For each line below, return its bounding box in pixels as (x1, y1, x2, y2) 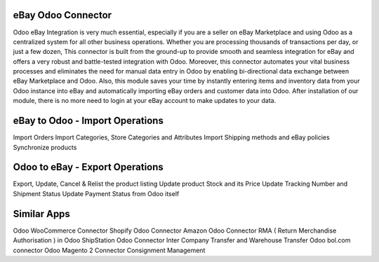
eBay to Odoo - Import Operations (13, 115, 164, 127)
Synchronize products (13, 143, 77, 151)
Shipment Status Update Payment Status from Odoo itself (13, 189, 180, 198)
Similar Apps (13, 207, 70, 220)
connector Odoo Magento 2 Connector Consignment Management (13, 246, 206, 254)
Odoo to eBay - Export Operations (13, 161, 164, 173)
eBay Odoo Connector (13, 9, 112, 21)
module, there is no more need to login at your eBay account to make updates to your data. (13, 97, 277, 105)
